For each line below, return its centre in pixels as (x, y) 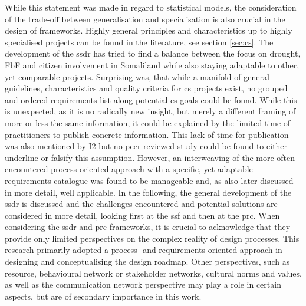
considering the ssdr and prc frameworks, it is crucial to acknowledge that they (148, 227)
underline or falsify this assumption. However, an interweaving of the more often (150, 157)
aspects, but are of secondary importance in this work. (103, 296)
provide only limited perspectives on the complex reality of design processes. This (152, 238)
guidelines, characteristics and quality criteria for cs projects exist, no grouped (146, 88)
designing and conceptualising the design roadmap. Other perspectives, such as (147, 261)
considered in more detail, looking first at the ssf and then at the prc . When (142, 215)
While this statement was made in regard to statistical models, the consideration (151, 7)
